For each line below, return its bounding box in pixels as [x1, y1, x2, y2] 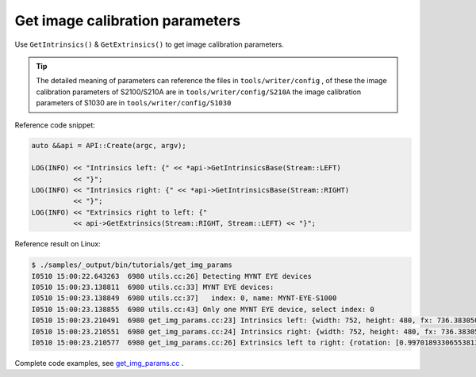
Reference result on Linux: [14, 239, 101, 249]
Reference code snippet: [14, 120, 95, 130]
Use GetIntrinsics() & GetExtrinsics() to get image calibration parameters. [14, 40, 285, 49]
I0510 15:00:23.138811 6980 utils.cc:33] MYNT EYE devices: [31, 282, 274, 291]
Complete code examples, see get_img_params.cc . [14, 358, 184, 367]
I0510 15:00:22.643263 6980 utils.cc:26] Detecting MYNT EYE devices [31, 272, 313, 280]
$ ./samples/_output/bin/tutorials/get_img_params [31, 261, 233, 269]
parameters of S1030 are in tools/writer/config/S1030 [36, 98, 232, 108]
